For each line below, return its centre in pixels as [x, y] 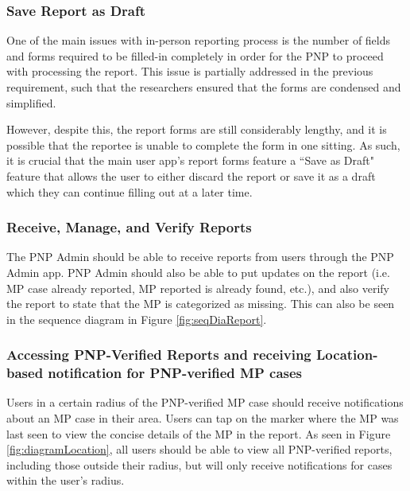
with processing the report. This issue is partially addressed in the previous [190, 71]
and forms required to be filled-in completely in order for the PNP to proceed [195, 55]
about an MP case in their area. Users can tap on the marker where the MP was [203, 418]
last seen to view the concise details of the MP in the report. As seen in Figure [199, 433]
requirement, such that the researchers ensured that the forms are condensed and [204, 87]
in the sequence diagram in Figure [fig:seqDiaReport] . [137, 319]
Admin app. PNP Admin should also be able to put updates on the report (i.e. [198, 272]
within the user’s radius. [66, 480]
